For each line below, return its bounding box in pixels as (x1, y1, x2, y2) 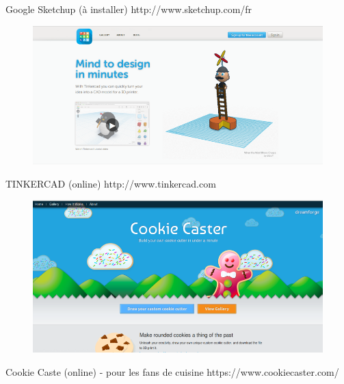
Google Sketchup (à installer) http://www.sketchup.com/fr (5, 2, 252, 16)
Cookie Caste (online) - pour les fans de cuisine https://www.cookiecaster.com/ (5, 364, 339, 379)
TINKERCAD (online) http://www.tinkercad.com (5, 176, 216, 190)
